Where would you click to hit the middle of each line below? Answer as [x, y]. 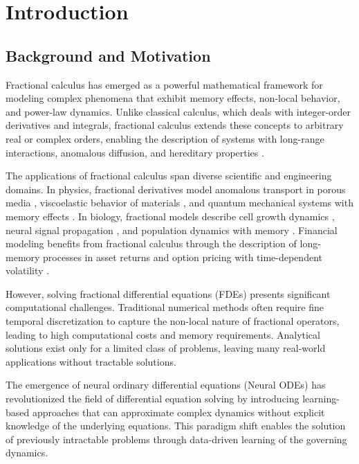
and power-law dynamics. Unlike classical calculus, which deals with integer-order [178, 111]
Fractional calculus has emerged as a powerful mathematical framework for [164, 84]
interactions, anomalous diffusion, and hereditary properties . [135, 152]
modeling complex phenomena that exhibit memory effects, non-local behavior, [173, 98]
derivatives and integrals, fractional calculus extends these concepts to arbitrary [175, 125]
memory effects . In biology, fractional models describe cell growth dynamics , [170, 216]
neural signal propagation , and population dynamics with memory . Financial [172, 230]
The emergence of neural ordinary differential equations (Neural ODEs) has [166, 385]
